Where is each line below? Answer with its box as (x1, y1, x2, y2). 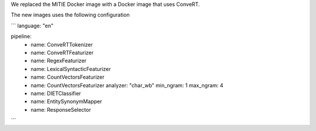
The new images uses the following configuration (11, 12, 130, 19)
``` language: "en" (11, 22, 54, 29)
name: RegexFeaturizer (30, 57, 87, 64)
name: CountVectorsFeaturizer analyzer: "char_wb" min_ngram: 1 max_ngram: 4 (30, 82, 224, 88)
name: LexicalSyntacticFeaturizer (30, 65, 111, 72)
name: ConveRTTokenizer (30, 41, 93, 48)
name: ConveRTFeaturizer (30, 49, 94, 56)
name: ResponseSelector (30, 106, 91, 113)
